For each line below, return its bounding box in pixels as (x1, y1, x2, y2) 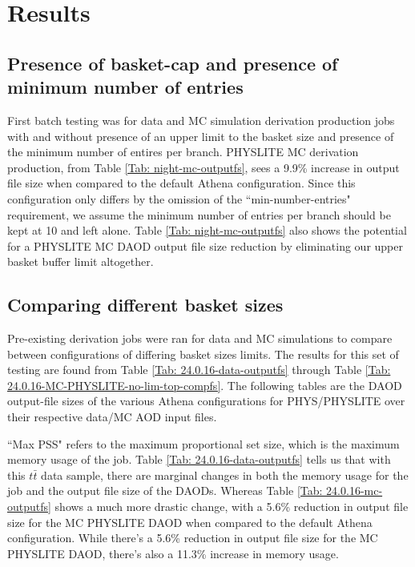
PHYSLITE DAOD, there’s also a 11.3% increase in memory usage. (7, 545, 339, 561)
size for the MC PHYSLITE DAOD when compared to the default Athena (7, 513, 373, 530)
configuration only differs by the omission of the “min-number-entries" (7, 190, 351, 207)
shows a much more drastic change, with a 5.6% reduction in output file (54, 498, 409, 515)
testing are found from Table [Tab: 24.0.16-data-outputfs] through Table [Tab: (7, 361, 391, 378)
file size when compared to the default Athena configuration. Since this (7, 175, 356, 191)
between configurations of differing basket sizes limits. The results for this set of (7, 345, 399, 362)
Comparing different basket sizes (7, 292, 284, 317)
